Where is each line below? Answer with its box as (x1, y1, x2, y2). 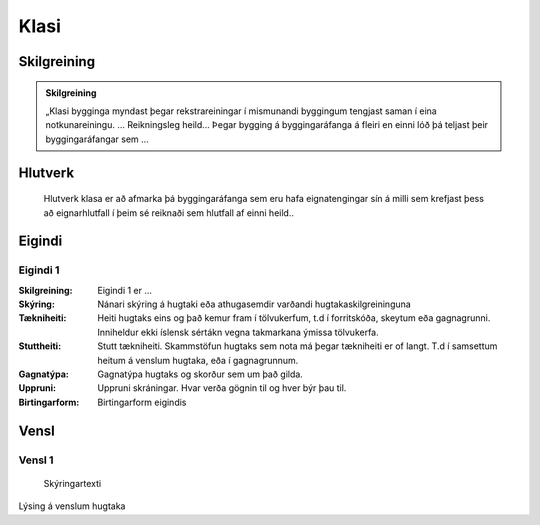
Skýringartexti (43, 477, 102, 489)
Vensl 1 (18, 453, 54, 467)
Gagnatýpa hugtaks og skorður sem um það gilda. (97, 368, 304, 380)
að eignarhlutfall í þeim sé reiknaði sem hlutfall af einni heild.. (43, 206, 295, 219)
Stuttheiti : (18, 340, 62, 352)
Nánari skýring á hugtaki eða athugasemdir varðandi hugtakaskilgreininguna (97, 298, 412, 310)
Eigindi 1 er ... (97, 284, 153, 296)
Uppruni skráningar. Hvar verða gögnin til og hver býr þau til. (97, 382, 347, 394)
